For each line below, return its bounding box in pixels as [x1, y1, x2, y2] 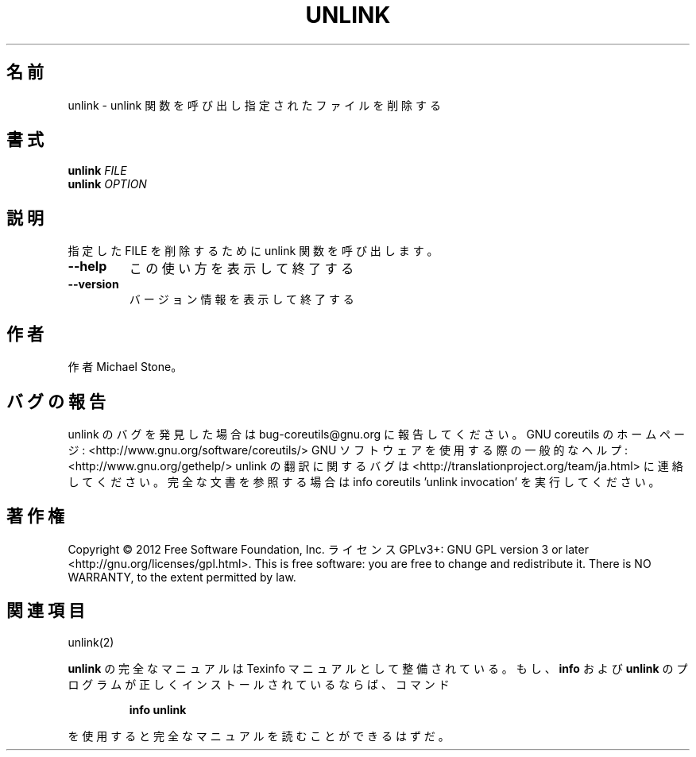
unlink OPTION [68, 177, 147, 191]
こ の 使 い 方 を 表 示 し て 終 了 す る [129, 261, 354, 277]
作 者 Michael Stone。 [68, 360, 183, 374]
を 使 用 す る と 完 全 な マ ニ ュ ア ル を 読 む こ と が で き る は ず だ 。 [68, 728, 450, 743]
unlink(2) [68, 635, 114, 649]
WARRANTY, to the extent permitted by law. [68, 570, 296, 584]
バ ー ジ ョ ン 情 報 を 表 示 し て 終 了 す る [129, 292, 354, 307]
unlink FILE [68, 164, 127, 178]
